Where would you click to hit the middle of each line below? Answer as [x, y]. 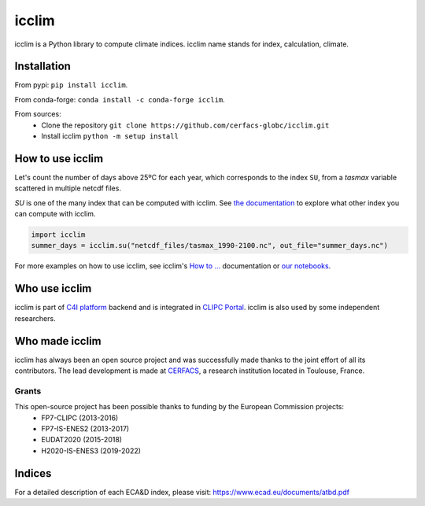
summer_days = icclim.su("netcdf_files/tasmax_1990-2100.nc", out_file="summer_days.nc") [210, 246]
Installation [42, 66]
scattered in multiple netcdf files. [68, 188]
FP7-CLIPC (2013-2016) [80, 418]
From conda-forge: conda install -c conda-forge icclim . [120, 99]
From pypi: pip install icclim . [71, 85]
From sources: [38, 114]
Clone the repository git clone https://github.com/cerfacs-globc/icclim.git [185, 125]
